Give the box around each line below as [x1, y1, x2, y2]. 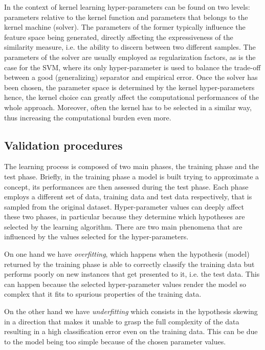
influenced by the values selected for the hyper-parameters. [4, 231, 189, 242]
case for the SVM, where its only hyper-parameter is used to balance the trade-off [4, 61, 261, 72]
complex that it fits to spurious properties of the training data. [4, 289, 202, 299]
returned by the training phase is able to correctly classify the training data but [4, 258, 255, 269]
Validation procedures [4, 137, 123, 153]
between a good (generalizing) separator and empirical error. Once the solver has [4, 72, 258, 83]
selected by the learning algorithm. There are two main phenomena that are [4, 221, 242, 232]
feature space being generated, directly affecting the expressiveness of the [4, 31, 233, 42]
